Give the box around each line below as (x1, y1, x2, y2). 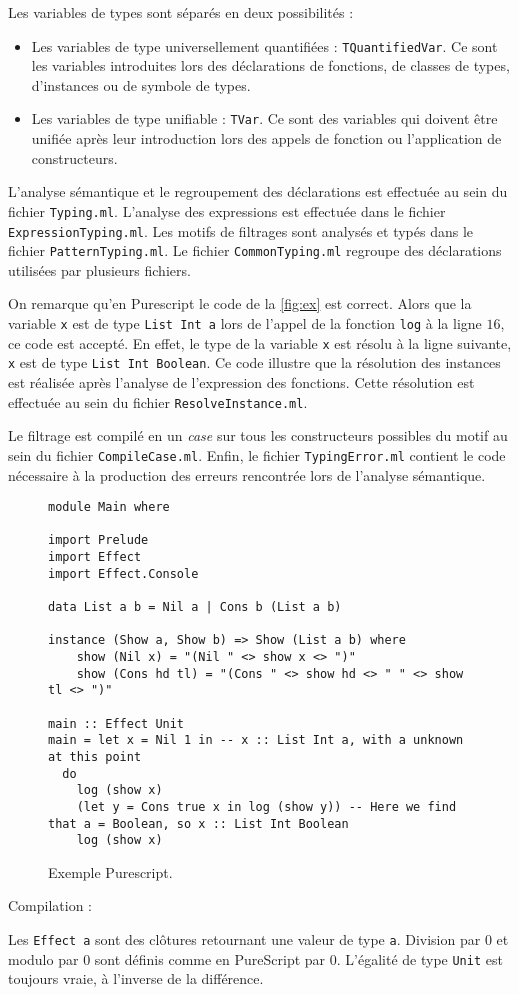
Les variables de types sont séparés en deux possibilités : (8, 2, 354, 22)
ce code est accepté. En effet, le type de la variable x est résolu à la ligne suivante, (8, 332, 512, 353)
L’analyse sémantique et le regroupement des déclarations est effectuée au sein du (8, 181, 508, 202)
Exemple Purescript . (48, 861, 173, 882)
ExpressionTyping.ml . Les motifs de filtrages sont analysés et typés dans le (8, 220, 474, 241)
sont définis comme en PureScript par (94, 948, 326, 969)
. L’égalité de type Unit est (336, 948, 503, 969)
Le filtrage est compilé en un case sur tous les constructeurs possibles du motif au (8, 425, 508, 446)
